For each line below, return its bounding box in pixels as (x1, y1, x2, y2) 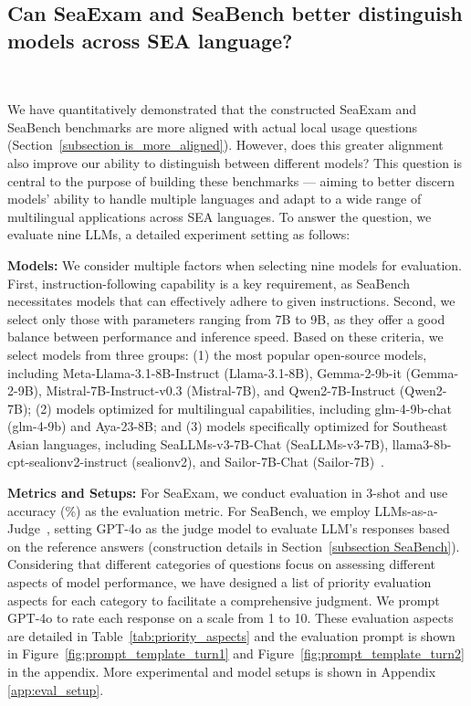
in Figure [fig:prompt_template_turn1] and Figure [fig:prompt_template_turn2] (7, 644, 465, 663)
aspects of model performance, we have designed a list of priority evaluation (7, 573, 432, 592)
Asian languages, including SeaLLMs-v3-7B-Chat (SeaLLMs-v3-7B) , (7, 434, 389, 453)
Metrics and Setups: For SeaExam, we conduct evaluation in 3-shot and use (7, 483, 448, 502)
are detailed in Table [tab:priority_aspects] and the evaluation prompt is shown (7, 626, 455, 645)
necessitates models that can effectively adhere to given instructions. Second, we (7, 291, 455, 311)
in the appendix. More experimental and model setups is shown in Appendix (7, 662, 436, 680)
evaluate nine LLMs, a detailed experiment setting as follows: (7, 225, 351, 244)
